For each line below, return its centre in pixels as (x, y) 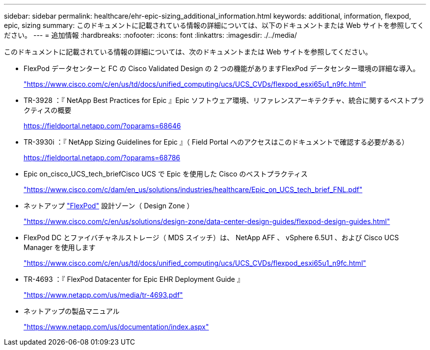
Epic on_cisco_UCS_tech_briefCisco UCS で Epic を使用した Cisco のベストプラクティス (166, 174)
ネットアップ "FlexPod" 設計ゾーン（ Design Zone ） (109, 206)
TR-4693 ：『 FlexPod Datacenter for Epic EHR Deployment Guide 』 (134, 279)
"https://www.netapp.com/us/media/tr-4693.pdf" (103, 295)
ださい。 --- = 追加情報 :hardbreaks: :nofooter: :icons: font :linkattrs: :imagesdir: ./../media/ (150, 35)
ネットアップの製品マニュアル (72, 311)
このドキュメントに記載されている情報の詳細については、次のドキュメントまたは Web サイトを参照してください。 (188, 52)
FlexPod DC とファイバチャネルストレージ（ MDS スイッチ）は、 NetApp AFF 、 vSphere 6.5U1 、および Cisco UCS (211, 237)
